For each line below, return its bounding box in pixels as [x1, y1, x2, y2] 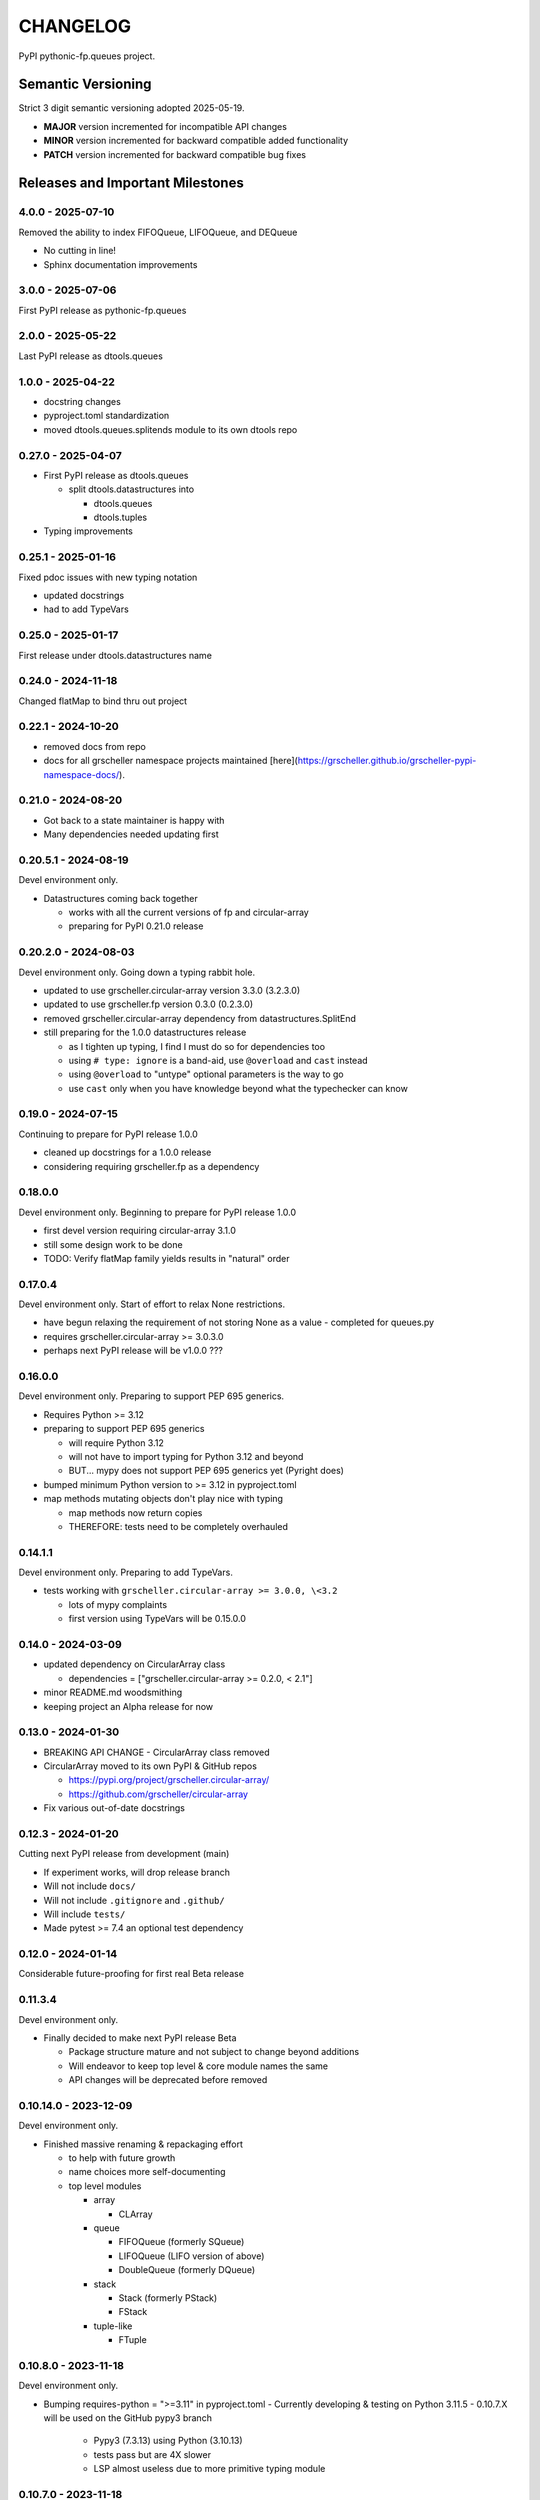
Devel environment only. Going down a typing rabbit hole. [18, 966, 255, 978]
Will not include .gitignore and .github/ [43, 1894, 225, 1906]
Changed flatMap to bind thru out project [18, 695, 188, 707]
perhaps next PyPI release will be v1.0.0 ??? [43, 1345, 224, 1357]
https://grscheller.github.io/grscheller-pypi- [297, 755, 477, 767]
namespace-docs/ [43, 768, 120, 780]
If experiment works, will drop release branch [43, 1866, 230, 1878]
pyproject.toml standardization [43, 410, 170, 422]
